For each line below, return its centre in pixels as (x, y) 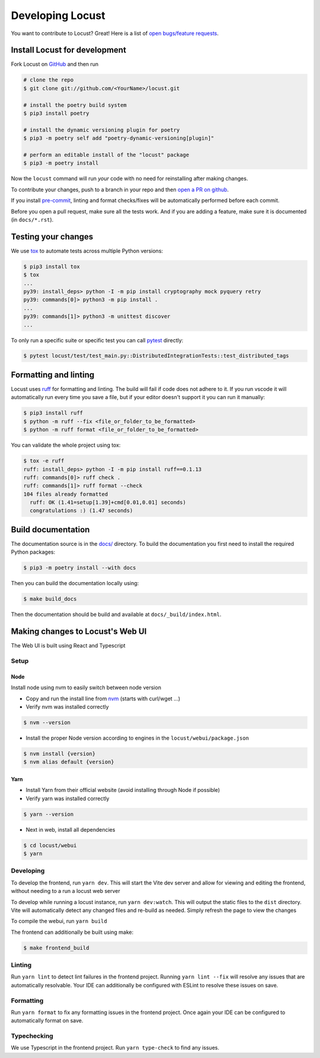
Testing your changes (52, 237)
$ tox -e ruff (44, 461)
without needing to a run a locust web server (66, 891)
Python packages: (33, 552)
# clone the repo (49, 80)
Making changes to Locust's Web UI (79, 632)
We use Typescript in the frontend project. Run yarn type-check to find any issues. (115, 1048)
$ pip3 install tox (52, 266)
